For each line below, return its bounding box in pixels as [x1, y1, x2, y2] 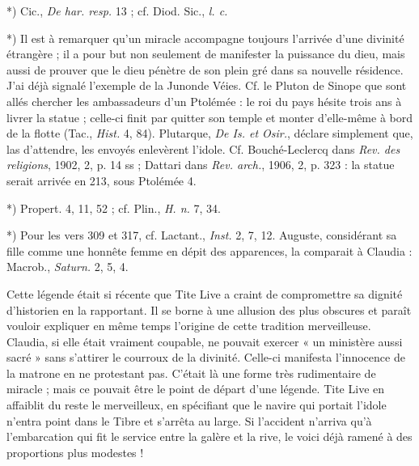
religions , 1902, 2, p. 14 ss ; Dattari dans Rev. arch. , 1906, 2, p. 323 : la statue [6, 156, 395, 173]
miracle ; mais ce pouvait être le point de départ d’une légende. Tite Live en [6, 380, 385, 397]
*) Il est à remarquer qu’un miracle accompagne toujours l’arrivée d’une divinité [6, 29, 404, 46]
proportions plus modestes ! [6, 443, 144, 460]
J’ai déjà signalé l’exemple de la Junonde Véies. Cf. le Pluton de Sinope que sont [6, 77, 407, 94]
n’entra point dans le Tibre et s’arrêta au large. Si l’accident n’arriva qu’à [6, 412, 372, 429]
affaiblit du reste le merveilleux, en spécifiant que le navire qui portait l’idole [6, 396, 387, 413]
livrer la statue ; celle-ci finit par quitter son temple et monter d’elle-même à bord [6, 108, 413, 125]
